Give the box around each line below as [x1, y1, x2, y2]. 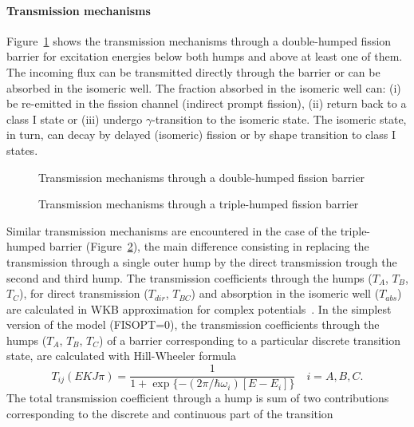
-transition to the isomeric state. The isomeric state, [152, 110, 407, 127]
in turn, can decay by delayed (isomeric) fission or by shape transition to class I [6, 126, 396, 143]
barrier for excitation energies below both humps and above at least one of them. [6, 48, 403, 65]
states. [6, 141, 38, 158]
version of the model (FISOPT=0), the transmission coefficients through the [6, 316, 380, 333]
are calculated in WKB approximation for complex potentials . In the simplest [6, 300, 392, 317]
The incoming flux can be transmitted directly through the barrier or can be [6, 63, 380, 80]
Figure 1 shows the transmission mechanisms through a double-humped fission [6, 32, 392, 49]
